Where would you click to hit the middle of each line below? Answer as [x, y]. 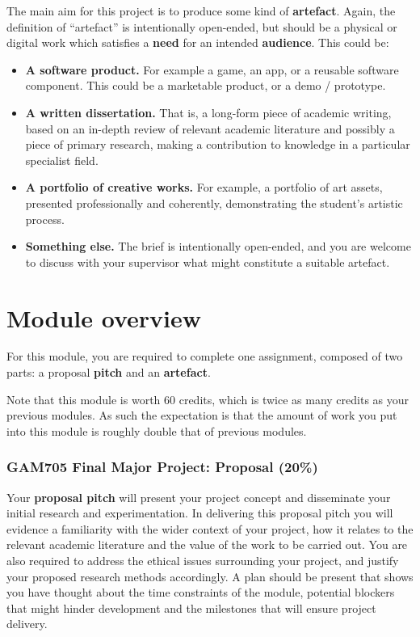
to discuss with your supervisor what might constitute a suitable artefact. [208, 262]
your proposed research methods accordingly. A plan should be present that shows [210, 576]
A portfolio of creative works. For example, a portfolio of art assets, [204, 187]
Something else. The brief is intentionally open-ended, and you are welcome [218, 246]
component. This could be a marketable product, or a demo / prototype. [206, 85]
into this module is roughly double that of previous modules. [157, 430]
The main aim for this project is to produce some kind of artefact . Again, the [201, 11]
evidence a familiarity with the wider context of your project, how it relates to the [210, 528]
